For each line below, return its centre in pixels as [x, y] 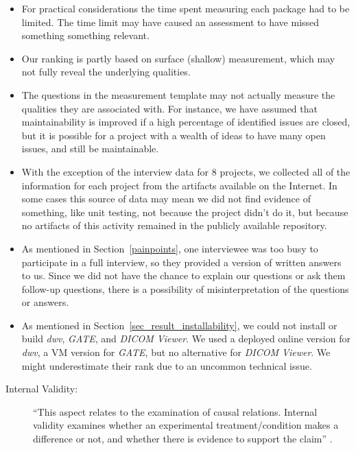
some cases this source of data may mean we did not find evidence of [166, 199]
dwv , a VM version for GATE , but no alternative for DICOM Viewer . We [176, 352]
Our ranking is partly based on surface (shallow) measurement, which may [178, 58]
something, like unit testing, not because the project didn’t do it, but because [185, 212]
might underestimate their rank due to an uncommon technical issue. [167, 365]
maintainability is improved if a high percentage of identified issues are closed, [186, 122]
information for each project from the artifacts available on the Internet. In [179, 185]
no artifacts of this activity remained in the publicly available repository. [174, 225]
